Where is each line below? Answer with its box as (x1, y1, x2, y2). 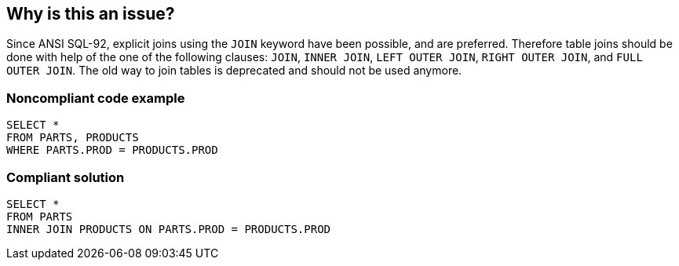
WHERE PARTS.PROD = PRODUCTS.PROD (6, 144, 218, 157)
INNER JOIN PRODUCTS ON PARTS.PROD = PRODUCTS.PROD (6, 222, 331, 235)
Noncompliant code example (6, 89, 185, 106)
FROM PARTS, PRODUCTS (6, 131, 139, 144)
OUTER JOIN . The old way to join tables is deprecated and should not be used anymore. (6, 64, 462, 78)
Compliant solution (6, 169, 125, 185)
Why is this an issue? (6, 4, 175, 24)
